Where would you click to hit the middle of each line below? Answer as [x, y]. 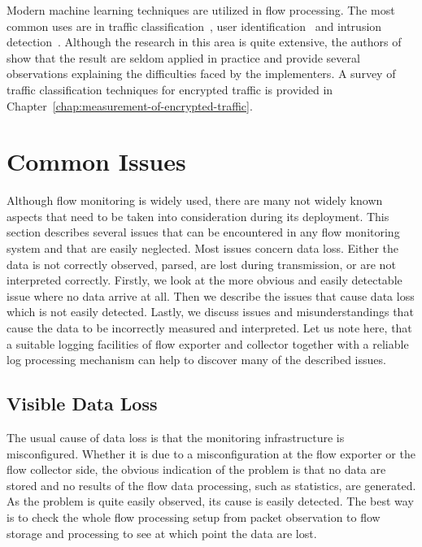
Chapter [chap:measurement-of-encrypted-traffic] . [130, 105]
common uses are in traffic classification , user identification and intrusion [194, 26]
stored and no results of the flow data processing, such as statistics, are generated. [211, 485]
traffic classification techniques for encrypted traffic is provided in [170, 89]
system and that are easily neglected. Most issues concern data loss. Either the [203, 248]
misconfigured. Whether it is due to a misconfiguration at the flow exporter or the [211, 453]
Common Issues [96, 161]
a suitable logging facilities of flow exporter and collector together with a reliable [208, 343]
